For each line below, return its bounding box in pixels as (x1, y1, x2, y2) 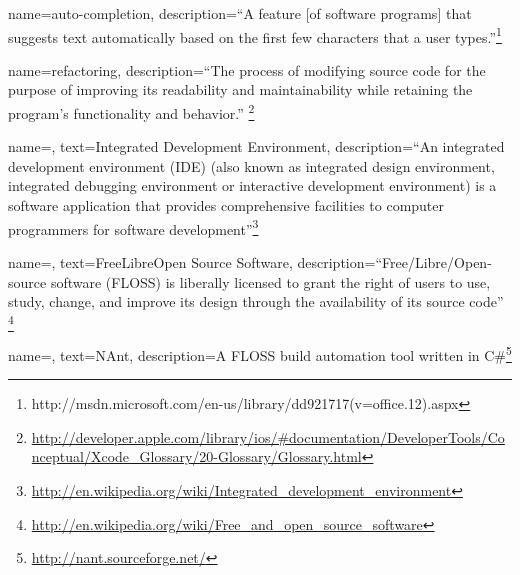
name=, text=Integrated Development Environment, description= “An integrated (8, 136, 505, 157)
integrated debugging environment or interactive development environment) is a (8, 175, 497, 196)
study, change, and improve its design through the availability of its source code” (8, 291, 504, 312)
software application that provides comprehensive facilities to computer (8, 195, 445, 216)
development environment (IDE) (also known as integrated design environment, (8, 155, 495, 176)
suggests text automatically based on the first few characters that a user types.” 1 (8, 23, 502, 47)
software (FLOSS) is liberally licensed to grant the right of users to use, (50, 271, 491, 292)
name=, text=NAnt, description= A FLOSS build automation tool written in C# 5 (8, 342, 512, 365)
